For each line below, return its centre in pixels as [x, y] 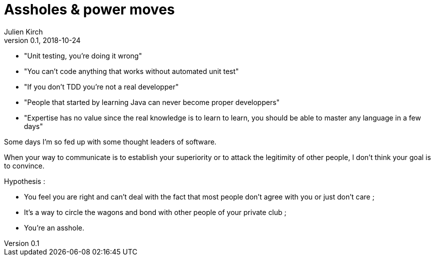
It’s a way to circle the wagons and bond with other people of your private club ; [155, 212]
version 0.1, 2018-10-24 [42, 40]
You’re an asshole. [54, 227]
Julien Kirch [23, 31]
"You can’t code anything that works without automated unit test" [132, 71]
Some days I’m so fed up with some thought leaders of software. [110, 141]
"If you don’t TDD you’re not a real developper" [101, 86]
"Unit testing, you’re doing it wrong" [83, 55]
